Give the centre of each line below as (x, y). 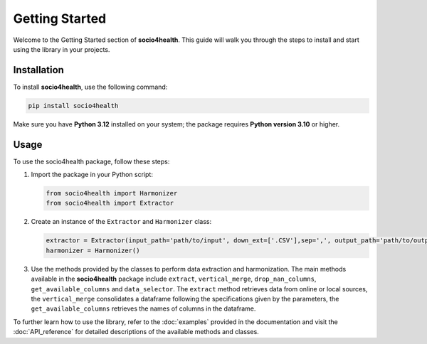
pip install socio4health (73, 106)
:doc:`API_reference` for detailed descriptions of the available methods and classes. (136, 332)
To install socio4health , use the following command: (90, 87)
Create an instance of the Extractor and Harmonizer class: (121, 222)
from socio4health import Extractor (110, 203)
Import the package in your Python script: (92, 175)
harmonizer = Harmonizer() (93, 250)
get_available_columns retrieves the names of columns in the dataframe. (143, 308)
